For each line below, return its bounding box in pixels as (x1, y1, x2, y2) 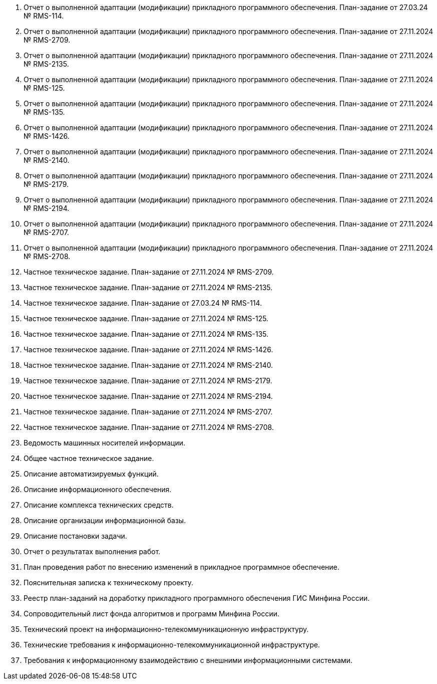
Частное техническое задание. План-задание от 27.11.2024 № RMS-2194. (24, 392, 273, 400)
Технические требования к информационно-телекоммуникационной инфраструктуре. (24, 640, 320, 649)
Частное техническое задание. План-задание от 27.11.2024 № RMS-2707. (24, 407, 273, 416)
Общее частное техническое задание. (24, 454, 154, 463)
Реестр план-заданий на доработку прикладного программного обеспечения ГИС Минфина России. (24, 594, 370, 602)
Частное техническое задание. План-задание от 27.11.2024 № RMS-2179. (24, 376, 272, 385)
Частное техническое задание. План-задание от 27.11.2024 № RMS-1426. (24, 345, 273, 354)
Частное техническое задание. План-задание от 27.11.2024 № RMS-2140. (24, 361, 273, 369)
